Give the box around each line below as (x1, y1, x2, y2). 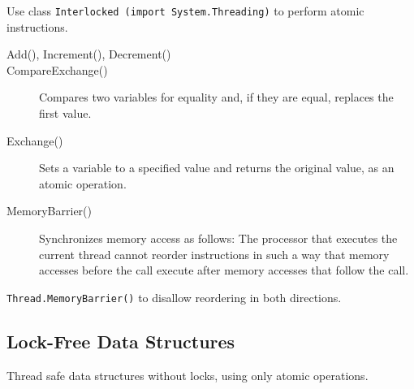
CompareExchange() (6, 61, 108, 78)
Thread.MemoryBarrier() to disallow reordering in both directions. (6, 288, 342, 305)
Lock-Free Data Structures (6, 328, 235, 353)
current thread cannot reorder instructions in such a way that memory (39, 245, 390, 262)
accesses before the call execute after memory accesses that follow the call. (39, 261, 409, 279)
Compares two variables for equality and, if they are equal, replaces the (39, 89, 394, 106)
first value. (39, 105, 92, 122)
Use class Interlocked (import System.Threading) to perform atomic (6, 2, 364, 19)
